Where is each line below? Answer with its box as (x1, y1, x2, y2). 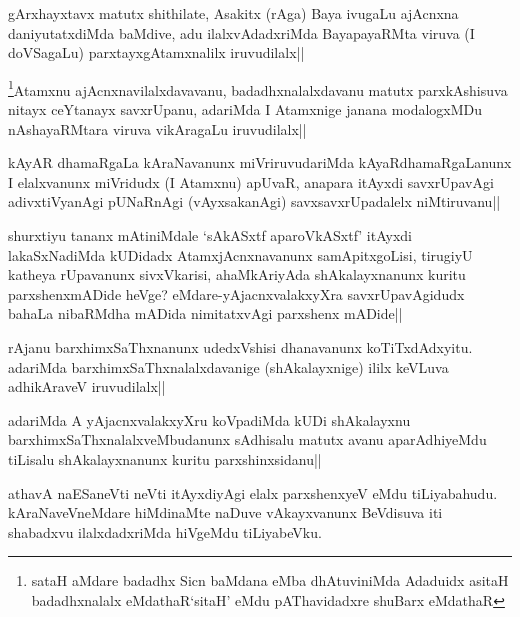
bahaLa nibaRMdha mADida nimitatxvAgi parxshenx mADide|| (8, 303, 403, 324)
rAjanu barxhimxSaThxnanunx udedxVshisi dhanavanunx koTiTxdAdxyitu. (8, 336, 473, 357)
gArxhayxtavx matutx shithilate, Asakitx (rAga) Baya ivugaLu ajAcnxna (8, 3, 459, 23)
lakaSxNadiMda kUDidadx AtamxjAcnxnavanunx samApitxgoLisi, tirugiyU (8, 244, 473, 265)
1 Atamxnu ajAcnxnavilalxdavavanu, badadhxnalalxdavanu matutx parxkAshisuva (8, 76, 508, 100)
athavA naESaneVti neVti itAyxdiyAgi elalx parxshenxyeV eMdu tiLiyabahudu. (8, 482, 498, 503)
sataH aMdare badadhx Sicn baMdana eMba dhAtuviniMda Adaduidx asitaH (31, 570, 509, 591)
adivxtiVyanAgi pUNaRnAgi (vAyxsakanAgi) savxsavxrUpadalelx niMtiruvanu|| (8, 191, 501, 212)
